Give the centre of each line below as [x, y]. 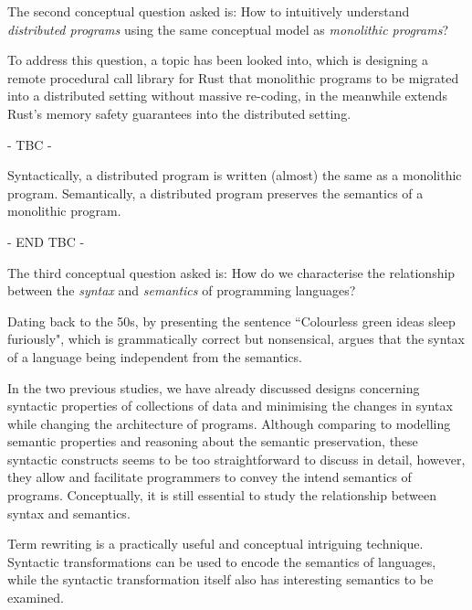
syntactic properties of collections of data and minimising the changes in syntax [230, 406]
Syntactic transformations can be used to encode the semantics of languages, [222, 561]
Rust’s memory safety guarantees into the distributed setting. [179, 113]
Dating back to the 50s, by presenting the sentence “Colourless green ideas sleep [231, 321]
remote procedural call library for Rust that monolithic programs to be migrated [233, 77]
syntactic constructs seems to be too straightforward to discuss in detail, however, [236, 459]
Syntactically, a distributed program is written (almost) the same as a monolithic [235, 175]
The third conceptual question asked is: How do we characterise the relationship [231, 272]
